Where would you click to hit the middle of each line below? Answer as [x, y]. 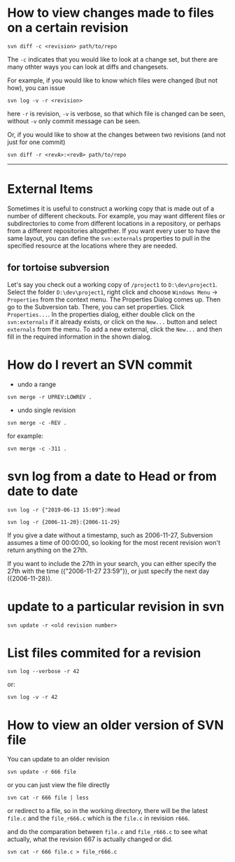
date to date [43, 491]
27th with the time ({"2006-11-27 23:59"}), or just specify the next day [108, 571]
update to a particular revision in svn [116, 606]
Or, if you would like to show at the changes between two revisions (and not [116, 134]
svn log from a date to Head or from [112, 476]
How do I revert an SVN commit [100, 365]
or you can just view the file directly [59, 785]
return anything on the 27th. [48, 550]
